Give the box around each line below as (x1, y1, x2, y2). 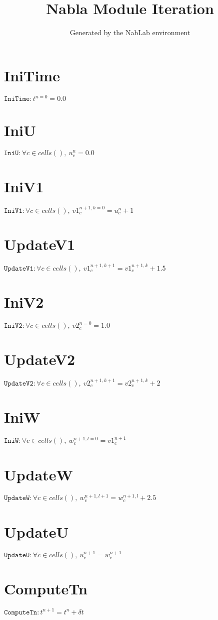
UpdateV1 (4, 234, 75, 255)
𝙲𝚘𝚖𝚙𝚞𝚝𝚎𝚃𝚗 (4, 608, 37, 616)
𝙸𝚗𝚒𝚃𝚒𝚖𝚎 (4, 95, 30, 103)
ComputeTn (4, 578, 87, 599)
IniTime (4, 65, 60, 85)
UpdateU (4, 521, 69, 542)
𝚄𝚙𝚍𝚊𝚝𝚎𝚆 (4, 494, 30, 502)
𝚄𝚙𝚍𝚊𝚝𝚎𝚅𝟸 (4, 380, 33, 387)
